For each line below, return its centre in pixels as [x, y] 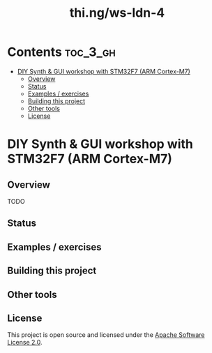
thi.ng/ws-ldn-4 [117, 13]
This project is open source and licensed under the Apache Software [106, 335]
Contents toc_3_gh [62, 52]
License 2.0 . [25, 343]
